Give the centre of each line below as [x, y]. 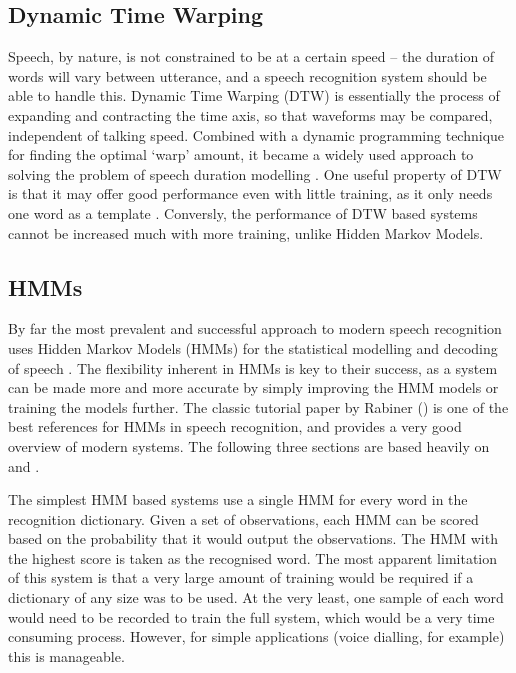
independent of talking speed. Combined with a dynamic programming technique [256, 134]
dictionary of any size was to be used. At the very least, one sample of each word [256, 597]
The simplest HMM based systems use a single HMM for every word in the [238, 499]
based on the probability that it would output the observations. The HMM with [253, 538]
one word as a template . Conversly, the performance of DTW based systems [243, 212]
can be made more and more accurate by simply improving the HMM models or [253, 387]
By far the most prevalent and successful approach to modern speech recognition [255, 328]
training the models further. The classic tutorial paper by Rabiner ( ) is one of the [258, 406]
